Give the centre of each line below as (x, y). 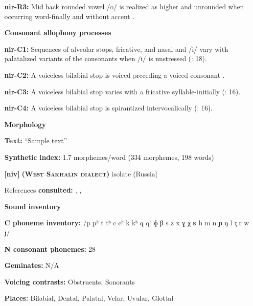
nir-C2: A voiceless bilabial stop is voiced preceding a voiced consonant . (115, 75)
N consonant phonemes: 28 (50, 249)
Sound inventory (33, 206)
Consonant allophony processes (58, 33)
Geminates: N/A (32, 265)
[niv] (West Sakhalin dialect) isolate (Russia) (81, 173)
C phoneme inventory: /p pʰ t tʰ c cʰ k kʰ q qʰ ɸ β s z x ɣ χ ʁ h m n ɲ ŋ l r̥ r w (127, 223)
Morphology (25, 124)
